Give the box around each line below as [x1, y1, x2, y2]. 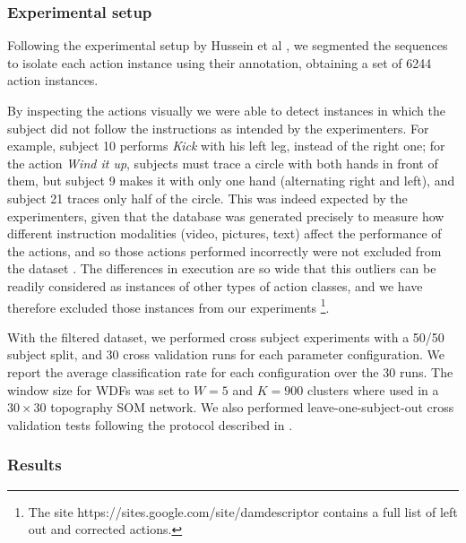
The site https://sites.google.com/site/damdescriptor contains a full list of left [28, 502, 458, 521]
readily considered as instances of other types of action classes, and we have [7, 276, 423, 295]
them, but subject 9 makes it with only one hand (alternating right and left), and [7, 171, 455, 190]
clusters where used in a [306, 380, 439, 399]
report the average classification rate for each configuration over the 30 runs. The [7, 362, 453, 381]
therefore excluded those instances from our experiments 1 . [7, 295, 330, 316]
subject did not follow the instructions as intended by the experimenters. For [7, 118, 429, 137]
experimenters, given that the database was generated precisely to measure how [7, 206, 444, 225]
